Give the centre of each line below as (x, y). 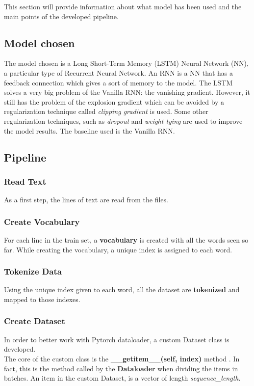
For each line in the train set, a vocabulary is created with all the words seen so (126, 239)
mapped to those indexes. (42, 299)
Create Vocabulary (42, 221)
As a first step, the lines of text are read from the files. (86, 200)
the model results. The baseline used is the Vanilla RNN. (89, 130)
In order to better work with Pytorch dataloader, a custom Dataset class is (117, 339)
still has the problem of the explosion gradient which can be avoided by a (114, 101)
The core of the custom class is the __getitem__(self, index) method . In (122, 358)
